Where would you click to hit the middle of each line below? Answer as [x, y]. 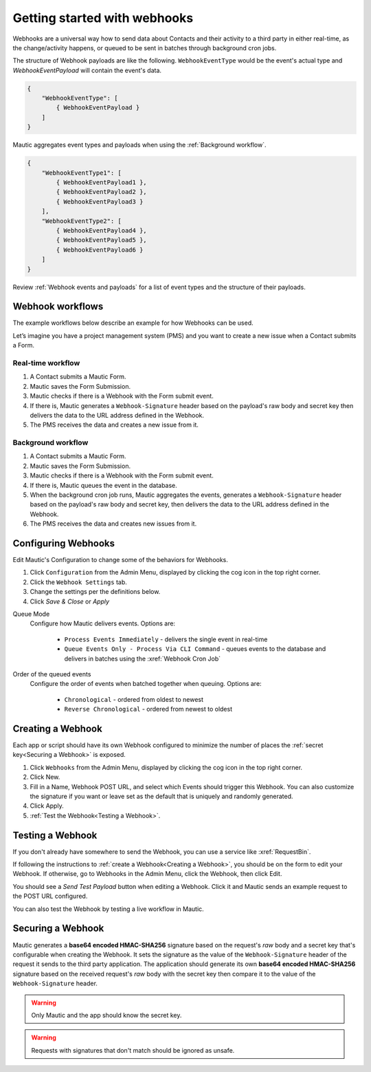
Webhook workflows [58, 307]
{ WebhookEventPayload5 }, [101, 240]
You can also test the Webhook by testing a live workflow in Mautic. [108, 909]
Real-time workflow [46, 363]
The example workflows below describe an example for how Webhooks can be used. [133, 323]
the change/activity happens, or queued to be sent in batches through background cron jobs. [145, 47]
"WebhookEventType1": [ [81, 173]
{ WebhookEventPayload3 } [100, 202]
